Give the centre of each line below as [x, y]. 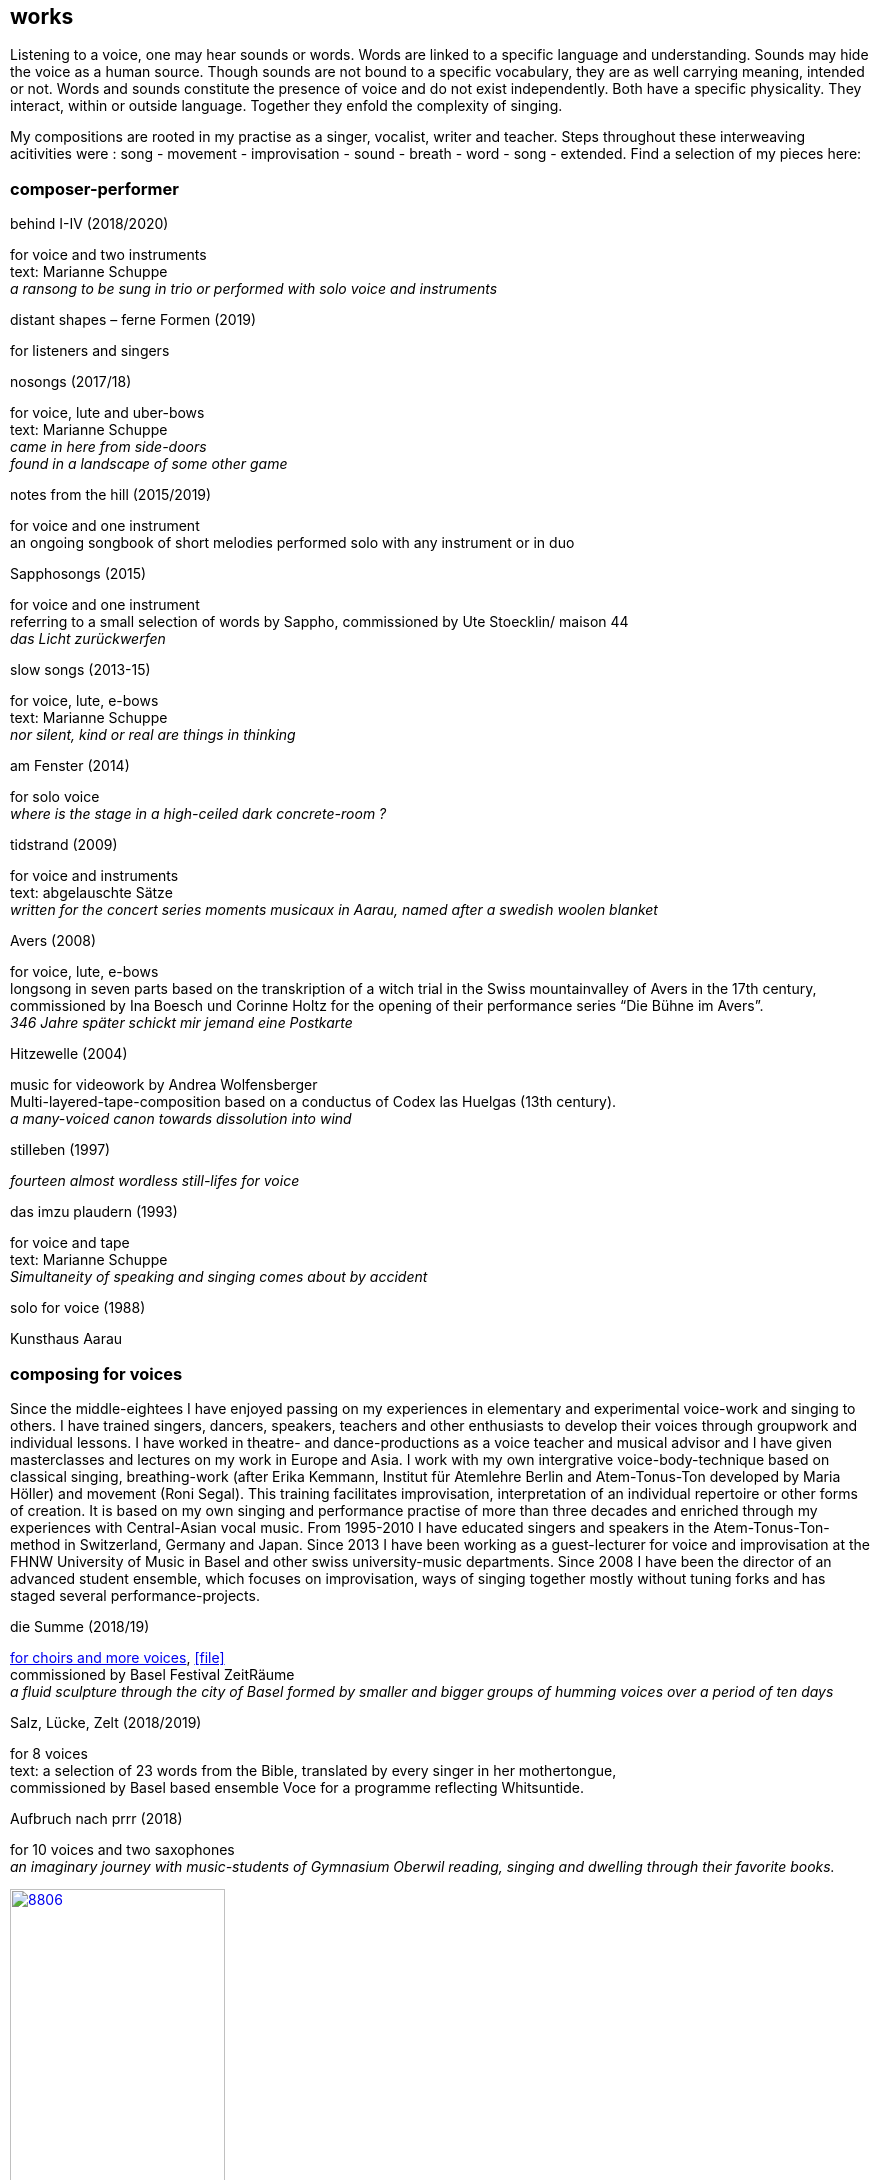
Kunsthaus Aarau [66, 1339]
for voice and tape [70, 1243]
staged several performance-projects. [135, 1595]
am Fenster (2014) [70, 766]
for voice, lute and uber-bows [107, 413]
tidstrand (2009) [64, 845]
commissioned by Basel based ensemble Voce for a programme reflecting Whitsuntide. [297, 1787]
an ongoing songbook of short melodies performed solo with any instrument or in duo [292, 543]
